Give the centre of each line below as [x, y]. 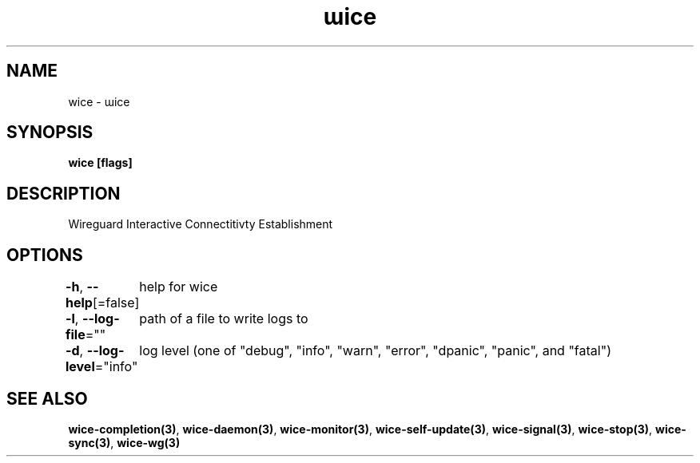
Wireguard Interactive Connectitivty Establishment [201, 224]
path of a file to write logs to [224, 319]
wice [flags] [100, 163]
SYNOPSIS [50, 133]
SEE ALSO [47, 398]
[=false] [116, 303]
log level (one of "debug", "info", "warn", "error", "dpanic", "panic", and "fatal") [375, 351]
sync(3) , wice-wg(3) [124, 442]
